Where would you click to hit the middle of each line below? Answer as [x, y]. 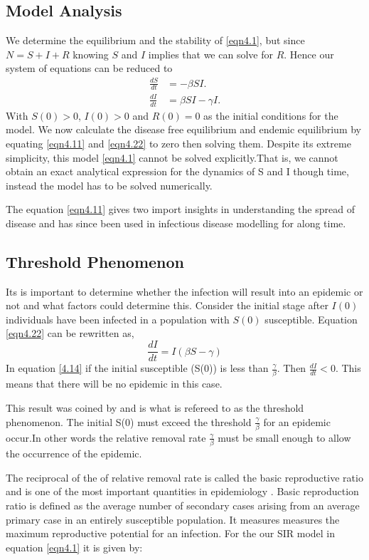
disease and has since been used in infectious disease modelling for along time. [176, 223]
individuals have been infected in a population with [118, 319]
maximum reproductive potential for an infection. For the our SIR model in [171, 533]
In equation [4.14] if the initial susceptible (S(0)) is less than [137, 368]
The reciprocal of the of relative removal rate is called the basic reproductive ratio [184, 477]
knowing [91, 54]
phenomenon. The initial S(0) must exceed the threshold [129, 421]
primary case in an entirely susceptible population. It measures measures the [173, 519]
